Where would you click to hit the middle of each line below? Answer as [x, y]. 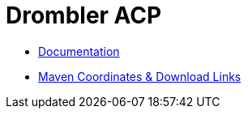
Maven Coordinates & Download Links [140, 76]
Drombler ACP [84, 15]
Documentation [79, 51]
